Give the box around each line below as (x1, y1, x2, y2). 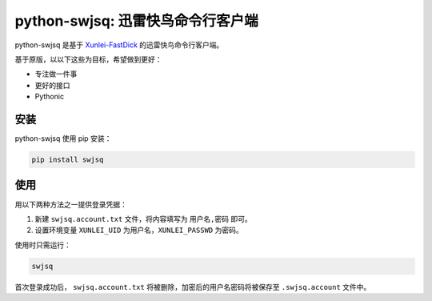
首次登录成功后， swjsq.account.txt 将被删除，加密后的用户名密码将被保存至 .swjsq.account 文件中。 (14, 282, 371, 291)
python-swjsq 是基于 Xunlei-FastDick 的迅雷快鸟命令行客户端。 (14, 40, 224, 50)
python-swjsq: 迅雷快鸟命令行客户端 (14, 12, 259, 30)
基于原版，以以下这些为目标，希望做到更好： (14, 54, 162, 64)
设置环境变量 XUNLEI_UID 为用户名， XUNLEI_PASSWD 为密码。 (34, 225, 243, 235)
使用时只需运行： (14, 240, 71, 250)
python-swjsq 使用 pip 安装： (14, 134, 112, 143)
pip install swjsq (31, 155, 104, 164)
